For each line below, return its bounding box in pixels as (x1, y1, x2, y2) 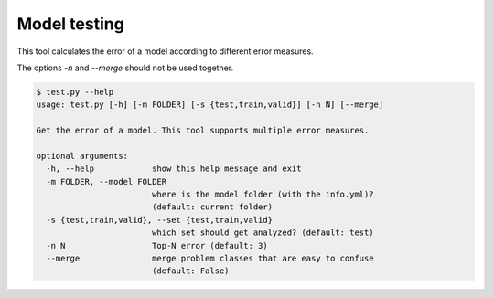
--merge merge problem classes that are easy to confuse (46, 253, 374, 263)
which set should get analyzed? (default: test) (151, 228, 374, 238)
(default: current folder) (151, 202, 274, 212)
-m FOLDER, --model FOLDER (46, 176, 167, 186)
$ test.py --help (36, 87, 114, 97)
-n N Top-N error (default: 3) (46, 240, 269, 250)
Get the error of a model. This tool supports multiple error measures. (36, 125, 370, 136)
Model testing (16, 14, 125, 34)
